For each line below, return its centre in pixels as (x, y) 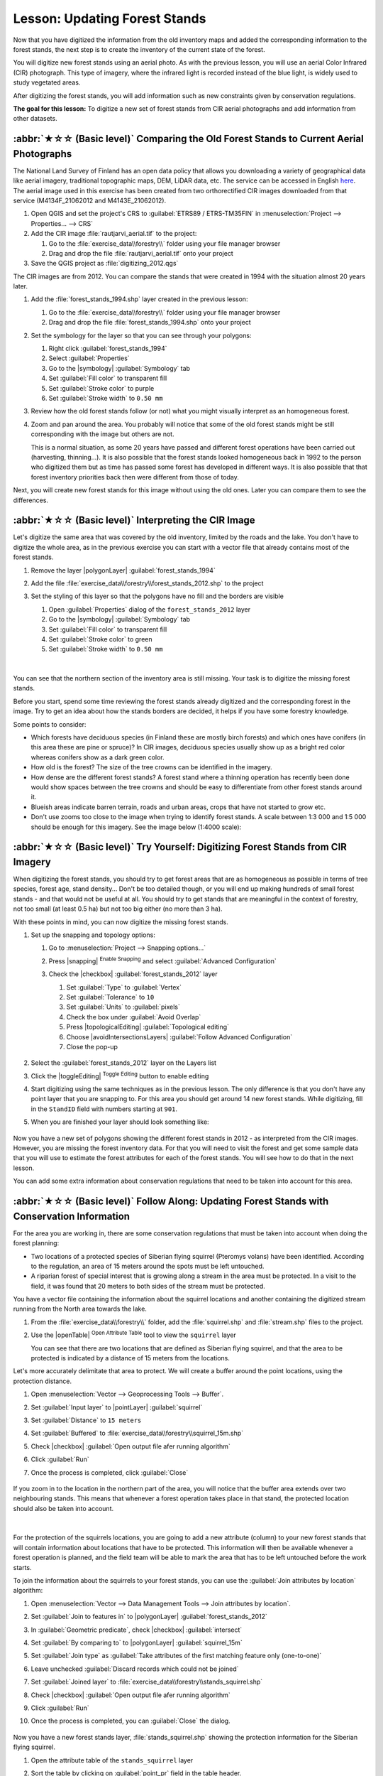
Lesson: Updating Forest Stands (110, 18)
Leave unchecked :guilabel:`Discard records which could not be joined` (135, 1669)
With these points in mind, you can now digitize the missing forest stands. (121, 922)
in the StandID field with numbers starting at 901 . (104, 1109)
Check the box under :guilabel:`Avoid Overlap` (134, 1017)
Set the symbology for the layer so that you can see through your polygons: (141, 335)
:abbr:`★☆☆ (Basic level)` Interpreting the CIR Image (134, 520)
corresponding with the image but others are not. (102, 434)
